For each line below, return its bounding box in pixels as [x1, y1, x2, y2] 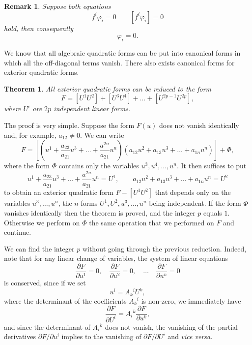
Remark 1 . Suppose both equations [4, 1, 111, 11]
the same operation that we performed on [89, 217, 214, 227]
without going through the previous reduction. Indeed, [82, 243, 247, 253]
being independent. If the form [149, 198, 241, 208]
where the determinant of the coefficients [4, 295, 127, 306]
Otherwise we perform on [4, 217, 80, 227]
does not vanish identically [159, 120, 239, 130]
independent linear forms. [54, 103, 131, 114]
